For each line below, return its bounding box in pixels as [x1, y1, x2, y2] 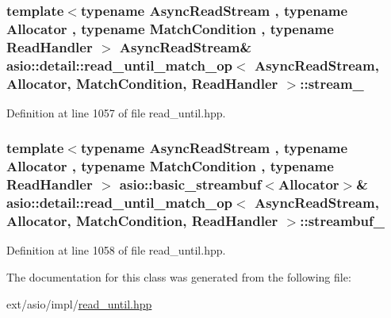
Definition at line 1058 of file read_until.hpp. [6, 242, 226, 259]
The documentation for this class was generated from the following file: [6, 269, 351, 285]
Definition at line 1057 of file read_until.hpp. [6, 104, 226, 121]
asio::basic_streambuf [119, 174, 262, 194]
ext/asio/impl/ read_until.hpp [6, 295, 152, 312]
